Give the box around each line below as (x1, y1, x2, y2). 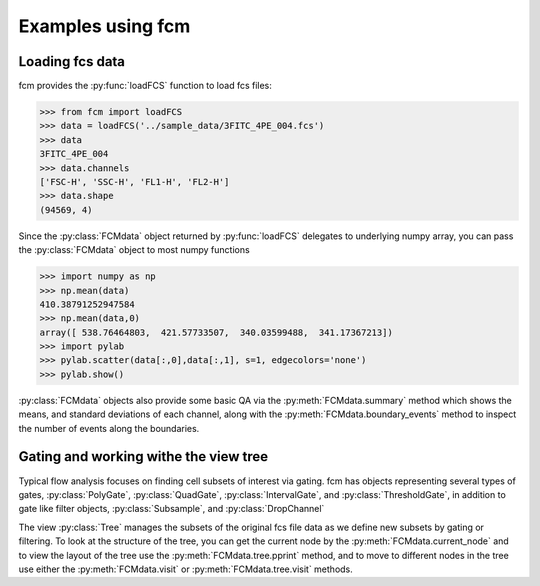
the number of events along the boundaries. (18, 422, 200, 434)
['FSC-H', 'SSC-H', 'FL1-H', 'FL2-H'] (39, 176, 230, 187)
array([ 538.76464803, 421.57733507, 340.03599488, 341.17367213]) (39, 326, 394, 338)
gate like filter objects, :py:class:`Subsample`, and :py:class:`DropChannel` (18, 503, 325, 515)
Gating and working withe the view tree (18, 448, 269, 465)
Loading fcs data (18, 53, 125, 70)
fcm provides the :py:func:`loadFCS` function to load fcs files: (18, 80, 272, 92)
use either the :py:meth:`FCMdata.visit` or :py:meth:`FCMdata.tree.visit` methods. (18, 563, 354, 575)
